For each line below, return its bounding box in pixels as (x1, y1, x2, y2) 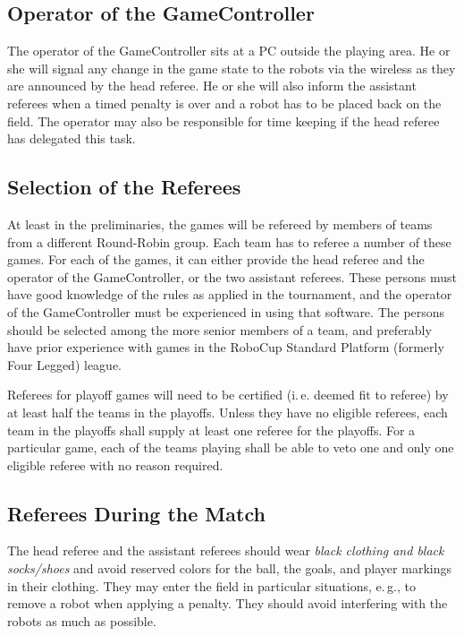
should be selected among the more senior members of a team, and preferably (7, 320, 432, 339)
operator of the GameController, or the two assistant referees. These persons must (7, 267, 458, 286)
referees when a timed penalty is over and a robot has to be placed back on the (7, 93, 442, 112)
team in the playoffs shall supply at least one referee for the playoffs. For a (7, 420, 416, 439)
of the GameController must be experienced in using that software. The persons (7, 302, 445, 321)
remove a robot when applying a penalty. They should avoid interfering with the (7, 594, 448, 613)
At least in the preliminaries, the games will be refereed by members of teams (7, 214, 433, 233)
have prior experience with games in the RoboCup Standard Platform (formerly (7, 338, 444, 357)
